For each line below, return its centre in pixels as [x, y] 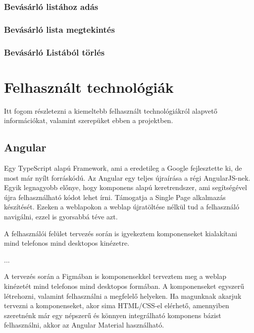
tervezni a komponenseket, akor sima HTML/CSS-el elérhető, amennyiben [117, 305]
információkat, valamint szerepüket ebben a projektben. [89, 120]
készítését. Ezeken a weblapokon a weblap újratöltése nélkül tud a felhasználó [122, 207]
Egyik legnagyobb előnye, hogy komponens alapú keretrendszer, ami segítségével [126, 187]
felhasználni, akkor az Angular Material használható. [84, 325]
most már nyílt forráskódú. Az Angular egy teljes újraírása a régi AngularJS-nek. [127, 177]
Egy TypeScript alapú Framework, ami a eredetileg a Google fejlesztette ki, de [123, 168]
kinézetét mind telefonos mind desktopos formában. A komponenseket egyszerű [124, 286]
